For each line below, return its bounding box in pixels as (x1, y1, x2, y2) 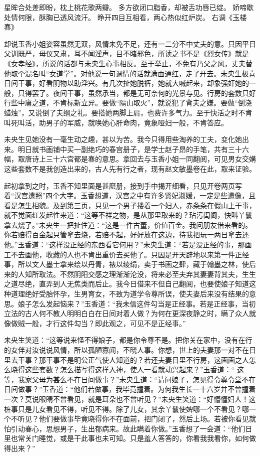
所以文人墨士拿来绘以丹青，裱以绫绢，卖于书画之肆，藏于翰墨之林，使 (17, 259, 249, 269)
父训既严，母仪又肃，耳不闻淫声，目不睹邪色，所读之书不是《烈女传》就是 (4, 48, 249, 59)
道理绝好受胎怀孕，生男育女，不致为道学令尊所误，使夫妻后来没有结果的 (10, 288, 249, 299)
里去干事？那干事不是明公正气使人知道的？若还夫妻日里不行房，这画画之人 (4, 354, 249, 365)
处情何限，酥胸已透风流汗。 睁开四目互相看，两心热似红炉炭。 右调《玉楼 (4, 12, 247, 22)
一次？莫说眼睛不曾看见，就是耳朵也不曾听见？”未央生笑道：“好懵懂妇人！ (4, 393, 249, 404)
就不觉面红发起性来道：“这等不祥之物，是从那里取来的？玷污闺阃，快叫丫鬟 (4, 210, 252, 220)
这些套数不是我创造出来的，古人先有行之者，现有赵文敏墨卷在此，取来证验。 (4, 163, 256, 174)
